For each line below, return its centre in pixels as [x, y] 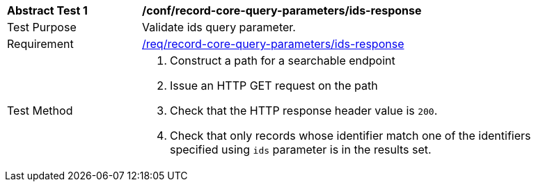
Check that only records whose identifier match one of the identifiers [350, 136]
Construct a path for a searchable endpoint [283, 60]
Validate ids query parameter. [219, 27]
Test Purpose [42, 27]
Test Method [40, 111]
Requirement [40, 44]
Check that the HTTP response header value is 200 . [304, 111]
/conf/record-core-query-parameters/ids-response [282, 10]
